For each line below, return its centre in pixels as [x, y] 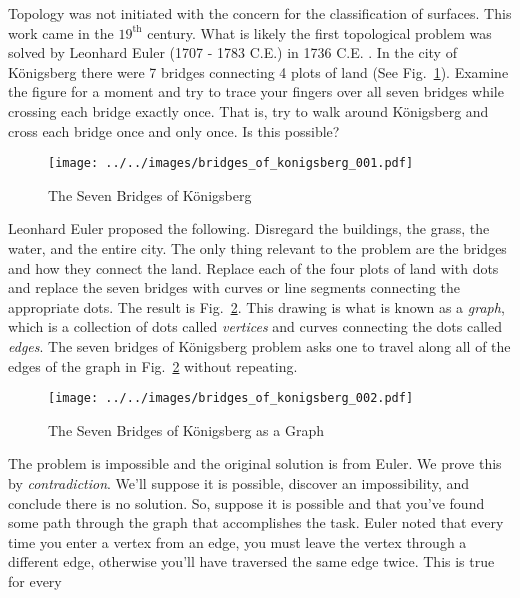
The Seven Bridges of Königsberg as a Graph [186, 429]
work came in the [61, 32]
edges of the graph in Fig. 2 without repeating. [153, 365]
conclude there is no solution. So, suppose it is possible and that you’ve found [246, 502]
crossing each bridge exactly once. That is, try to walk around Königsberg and [248, 110]
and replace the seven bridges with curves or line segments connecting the [234, 287]
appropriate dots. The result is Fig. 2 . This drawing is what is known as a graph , [256, 306]
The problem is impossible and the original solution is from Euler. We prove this [255, 463]
